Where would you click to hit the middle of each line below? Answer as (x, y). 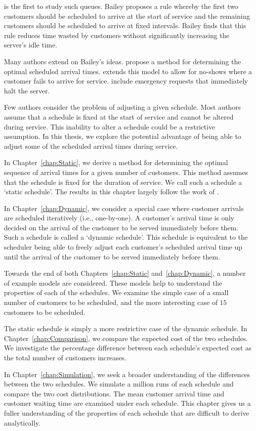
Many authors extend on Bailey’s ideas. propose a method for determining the (123, 61)
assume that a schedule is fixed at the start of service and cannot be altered (119, 116)
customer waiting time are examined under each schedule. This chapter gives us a (128, 403)
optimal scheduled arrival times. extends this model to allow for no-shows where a (128, 71)
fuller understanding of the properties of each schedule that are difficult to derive (127, 412)
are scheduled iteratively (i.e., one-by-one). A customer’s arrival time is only (119, 218)
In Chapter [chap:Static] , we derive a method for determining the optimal (116, 162)
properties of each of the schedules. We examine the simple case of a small (116, 292)
